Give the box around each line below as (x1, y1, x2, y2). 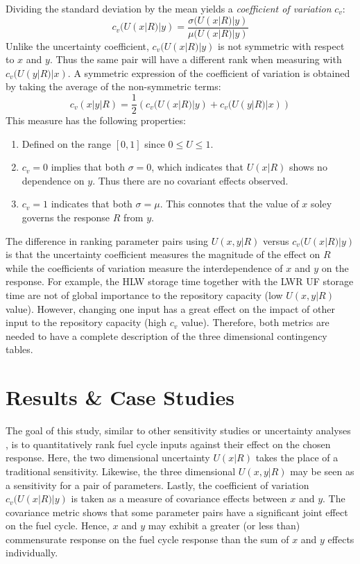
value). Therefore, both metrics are (180, 315, 329, 330)
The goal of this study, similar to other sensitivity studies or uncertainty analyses (6, 423, 351, 438)
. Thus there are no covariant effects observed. (92, 173, 289, 187)
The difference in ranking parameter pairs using (6, 233, 209, 248)
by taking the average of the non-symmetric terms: (6, 79, 221, 94)
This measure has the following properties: (6, 113, 186, 128)
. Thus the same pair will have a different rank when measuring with (49, 52, 342, 67)
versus (263, 233, 289, 248)
